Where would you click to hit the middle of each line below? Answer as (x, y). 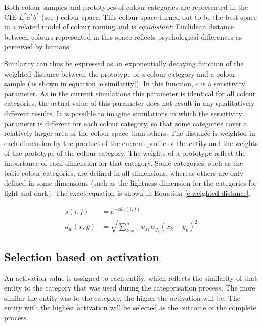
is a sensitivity (223, 83)
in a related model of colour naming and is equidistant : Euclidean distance (119, 27)
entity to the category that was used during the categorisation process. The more (130, 288)
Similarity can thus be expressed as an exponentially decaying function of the (124, 63)
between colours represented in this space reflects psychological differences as (123, 36)
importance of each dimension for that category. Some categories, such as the (124, 162)
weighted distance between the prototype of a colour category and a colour (120, 73)
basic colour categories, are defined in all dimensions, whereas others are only (124, 173)
